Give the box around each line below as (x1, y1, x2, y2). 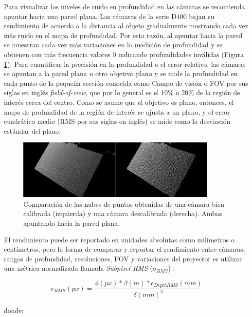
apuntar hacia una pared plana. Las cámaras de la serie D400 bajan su (4, 11, 215, 21)
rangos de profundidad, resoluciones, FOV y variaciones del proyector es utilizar (4, 253, 242, 263)
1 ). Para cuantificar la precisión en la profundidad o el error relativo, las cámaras (4, 59, 246, 69)
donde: (4, 305, 24, 315)
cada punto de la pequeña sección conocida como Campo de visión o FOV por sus (4, 78, 248, 88)
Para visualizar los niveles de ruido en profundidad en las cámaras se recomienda (4, 1, 245, 11)
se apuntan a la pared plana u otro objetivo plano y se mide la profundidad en (4, 68, 238, 79)
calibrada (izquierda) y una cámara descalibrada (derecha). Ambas (23, 208, 222, 218)
